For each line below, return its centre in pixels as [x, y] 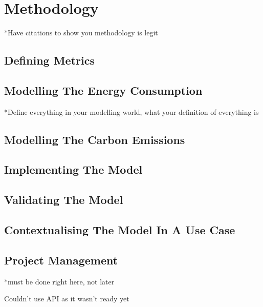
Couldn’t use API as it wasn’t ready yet [67, 299]
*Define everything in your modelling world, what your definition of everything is [131, 111]
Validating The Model [64, 200]
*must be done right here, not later [59, 281]
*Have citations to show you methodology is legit [81, 33]
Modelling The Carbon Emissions [95, 139]
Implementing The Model [73, 169]
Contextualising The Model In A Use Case [120, 230]
